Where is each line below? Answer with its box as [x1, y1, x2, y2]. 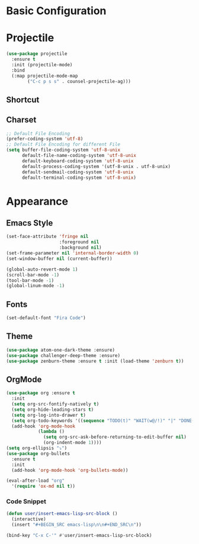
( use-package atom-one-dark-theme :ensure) [6, 347, 115, 353]
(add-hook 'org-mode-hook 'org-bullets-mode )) [11, 467, 129, 473]
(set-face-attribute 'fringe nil [6, 234, 89, 240]
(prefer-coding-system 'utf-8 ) [6, 136, 84, 142]
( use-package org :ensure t [6, 390, 76, 396]
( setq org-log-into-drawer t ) [11, 412, 86, 418]
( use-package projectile [6, 51, 68, 57]
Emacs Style [6, 218, 53, 228]
